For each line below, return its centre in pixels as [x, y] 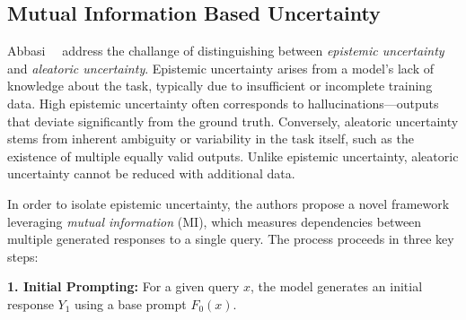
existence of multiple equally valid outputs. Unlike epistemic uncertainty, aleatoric [233, 156]
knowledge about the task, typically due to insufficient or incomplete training [220, 86]
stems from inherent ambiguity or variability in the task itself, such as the [211, 138]
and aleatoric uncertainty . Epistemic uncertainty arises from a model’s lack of [221, 68]
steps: [23, 256]
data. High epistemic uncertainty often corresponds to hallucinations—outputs [223, 103]
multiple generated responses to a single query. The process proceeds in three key [231, 239]
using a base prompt [131, 303]
